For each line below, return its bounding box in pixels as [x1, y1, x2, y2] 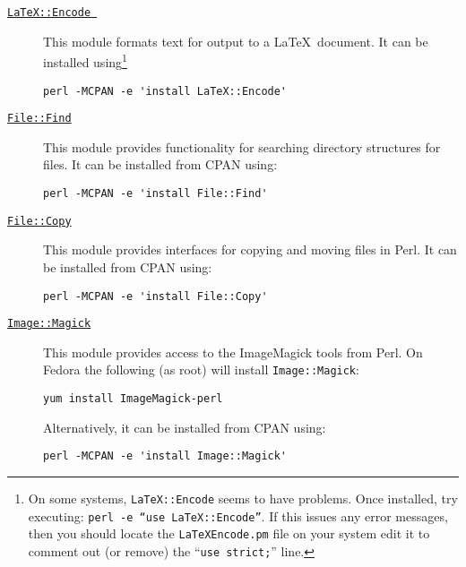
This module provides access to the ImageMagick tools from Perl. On [43, 342, 423, 361]
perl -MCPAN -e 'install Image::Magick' [43, 450, 288, 463]
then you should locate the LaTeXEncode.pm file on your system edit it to [28, 524, 430, 543]
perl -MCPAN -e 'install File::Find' [43, 187, 268, 200]
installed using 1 [43, 50, 127, 71]
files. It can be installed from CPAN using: [43, 155, 278, 174]
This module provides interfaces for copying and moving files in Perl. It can [43, 240, 457, 259]
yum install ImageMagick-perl [43, 392, 223, 406]
